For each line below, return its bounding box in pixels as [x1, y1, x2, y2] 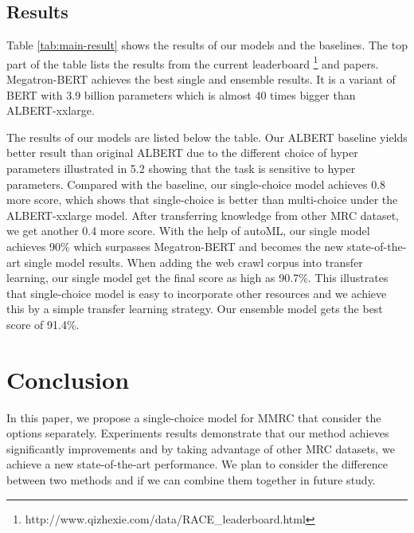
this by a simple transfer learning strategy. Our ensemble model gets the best [6, 300, 383, 317]
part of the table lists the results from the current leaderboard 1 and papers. [6, 53, 379, 72]
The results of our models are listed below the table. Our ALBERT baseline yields [6, 128, 408, 145]
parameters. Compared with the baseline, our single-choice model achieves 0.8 [6, 175, 386, 192]
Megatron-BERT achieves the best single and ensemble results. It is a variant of [6, 71, 396, 88]
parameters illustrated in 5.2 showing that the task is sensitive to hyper [6, 160, 356, 177]
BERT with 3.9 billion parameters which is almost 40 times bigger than [6, 86, 356, 103]
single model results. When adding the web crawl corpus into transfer [24, 253, 363, 270]
